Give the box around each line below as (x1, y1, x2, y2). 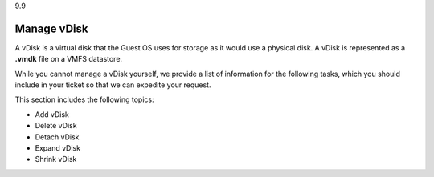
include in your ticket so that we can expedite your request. (14, 80, 211, 90)
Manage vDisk (14, 22, 88, 35)
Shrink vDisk (35, 155, 77, 164)
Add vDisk (35, 109, 70, 119)
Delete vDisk (35, 121, 77, 131)
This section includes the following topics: (14, 95, 154, 104)
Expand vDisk (35, 143, 80, 153)
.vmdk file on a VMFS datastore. (14, 54, 123, 64)
